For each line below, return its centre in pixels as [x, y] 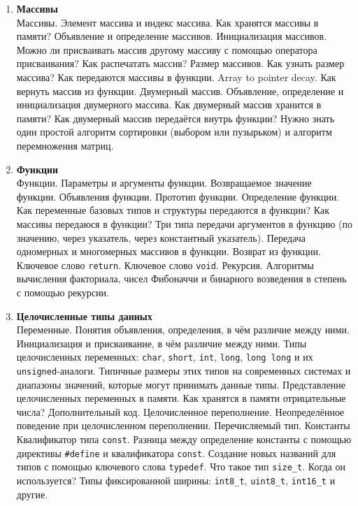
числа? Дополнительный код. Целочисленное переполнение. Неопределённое [180, 411]
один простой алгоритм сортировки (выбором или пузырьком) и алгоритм [174, 132]
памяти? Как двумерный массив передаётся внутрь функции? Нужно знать [176, 118]
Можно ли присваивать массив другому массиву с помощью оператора [167, 49]
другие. [32, 494]
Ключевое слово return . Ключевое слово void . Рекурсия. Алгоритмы [165, 265]
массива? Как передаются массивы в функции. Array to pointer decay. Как [176, 77]
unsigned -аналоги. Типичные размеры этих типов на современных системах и [184, 370]
